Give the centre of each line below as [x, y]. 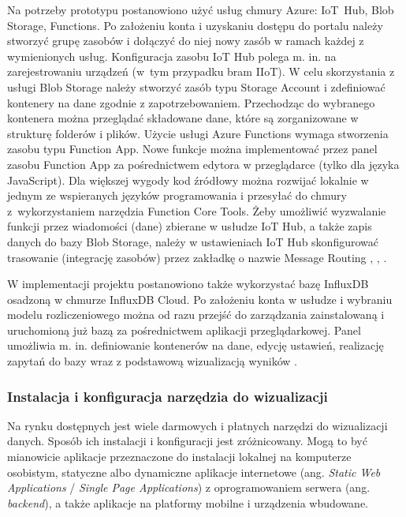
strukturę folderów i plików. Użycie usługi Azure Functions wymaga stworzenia [198, 133]
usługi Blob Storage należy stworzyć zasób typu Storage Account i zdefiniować [196, 86]
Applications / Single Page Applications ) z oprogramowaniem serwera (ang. [189, 487]
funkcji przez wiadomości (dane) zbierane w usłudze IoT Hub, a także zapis [190, 226]
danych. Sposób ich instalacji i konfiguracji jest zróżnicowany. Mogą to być [187, 441]
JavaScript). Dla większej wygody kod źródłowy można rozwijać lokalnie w [188, 180]
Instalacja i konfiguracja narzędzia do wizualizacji [168, 396]
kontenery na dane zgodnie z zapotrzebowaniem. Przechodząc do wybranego [191, 102]
